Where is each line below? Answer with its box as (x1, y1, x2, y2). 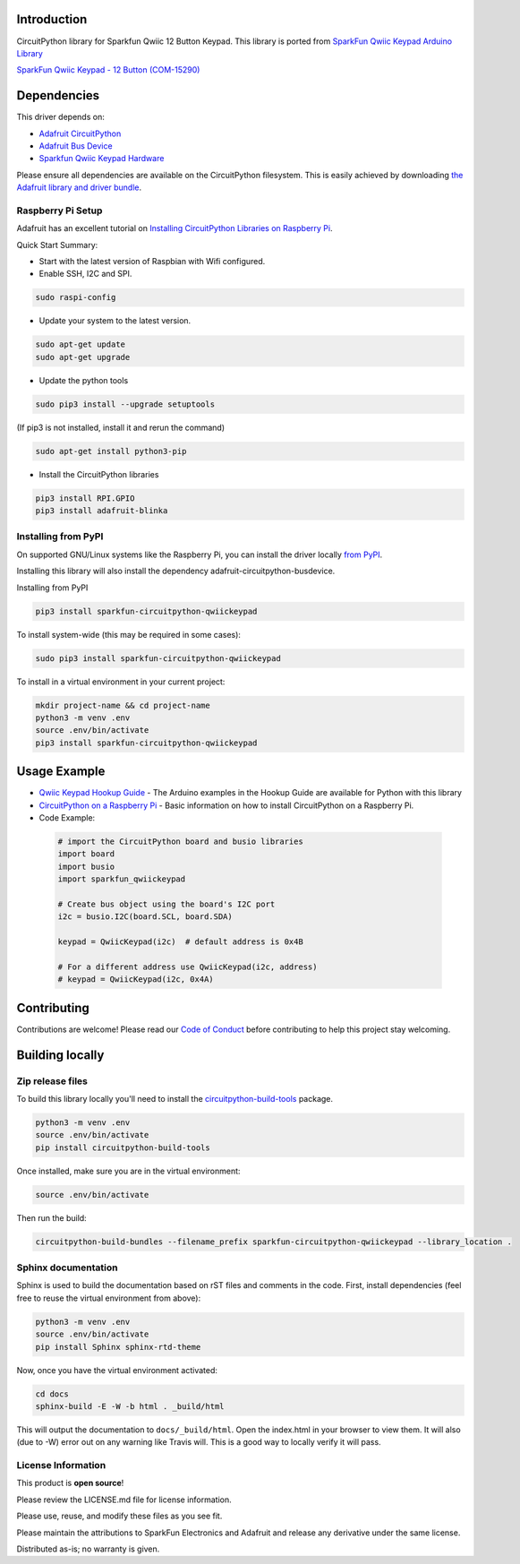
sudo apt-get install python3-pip (35, 446, 187, 456)
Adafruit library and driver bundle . (16, 182, 142, 193)
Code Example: (38, 812, 96, 823)
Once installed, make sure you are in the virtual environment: (16, 1165, 241, 1176)
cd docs (35, 1388, 69, 1399)
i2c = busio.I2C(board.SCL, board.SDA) (57, 912, 233, 922)
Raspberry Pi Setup (16, 204, 103, 217)
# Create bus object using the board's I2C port (57, 898, 276, 909)
